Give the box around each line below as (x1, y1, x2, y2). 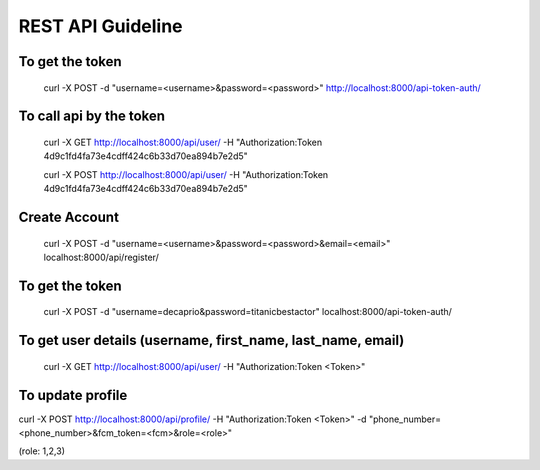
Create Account (18, 208, 120, 225)
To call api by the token (18, 108, 165, 125)
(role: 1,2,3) (18, 445, 65, 457)
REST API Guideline (18, 15, 184, 37)
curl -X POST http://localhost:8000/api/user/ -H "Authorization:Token (43, 168, 329, 180)
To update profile (18, 386, 128, 404)
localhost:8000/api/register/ (43, 251, 159, 263)
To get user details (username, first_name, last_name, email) (18, 332, 405, 349)
